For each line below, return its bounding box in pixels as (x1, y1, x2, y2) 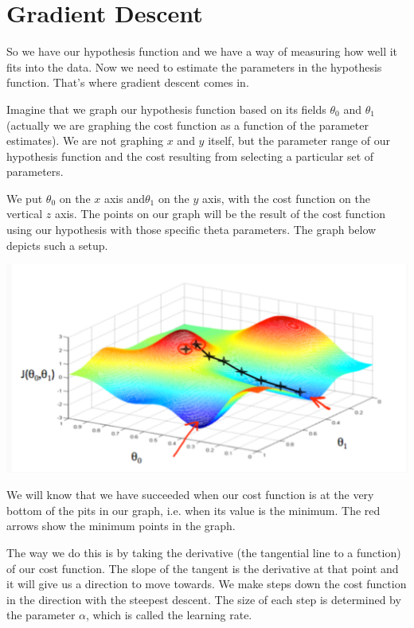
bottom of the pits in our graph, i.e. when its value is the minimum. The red (6, 501, 381, 518)
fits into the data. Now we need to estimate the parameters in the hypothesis (6, 58, 382, 75)
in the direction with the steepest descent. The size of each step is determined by (6, 591, 401, 607)
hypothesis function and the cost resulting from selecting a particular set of (6, 147, 374, 164)
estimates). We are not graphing (6, 132, 164, 149)
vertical (6, 205, 43, 222)
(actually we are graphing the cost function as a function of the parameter (6, 116, 369, 133)
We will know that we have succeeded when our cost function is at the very (6, 486, 374, 503)
